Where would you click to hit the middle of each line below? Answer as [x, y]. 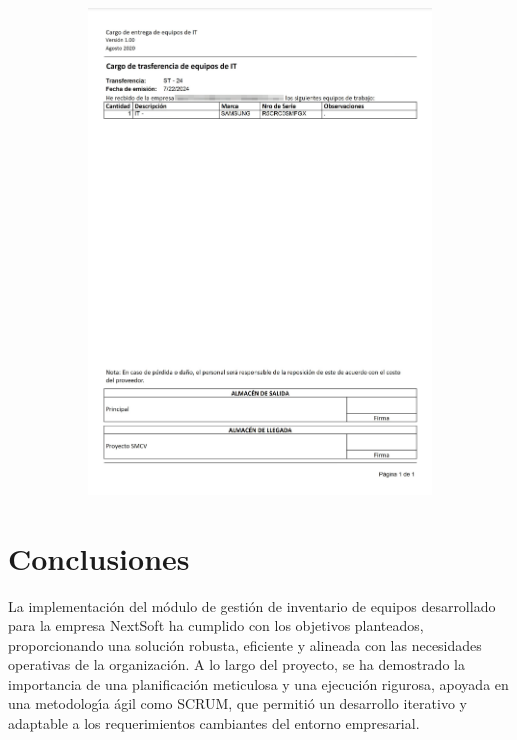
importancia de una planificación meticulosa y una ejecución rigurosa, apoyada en [258, 683]
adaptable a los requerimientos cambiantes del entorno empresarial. [214, 723]
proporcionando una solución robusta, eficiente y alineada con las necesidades [245, 644]
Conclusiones [99, 557]
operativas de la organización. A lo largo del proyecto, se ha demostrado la [236, 664]
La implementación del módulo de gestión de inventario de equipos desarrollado [252, 605]
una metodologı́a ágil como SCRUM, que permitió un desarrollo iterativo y [237, 703]
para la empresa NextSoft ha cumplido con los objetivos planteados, [216, 625]
